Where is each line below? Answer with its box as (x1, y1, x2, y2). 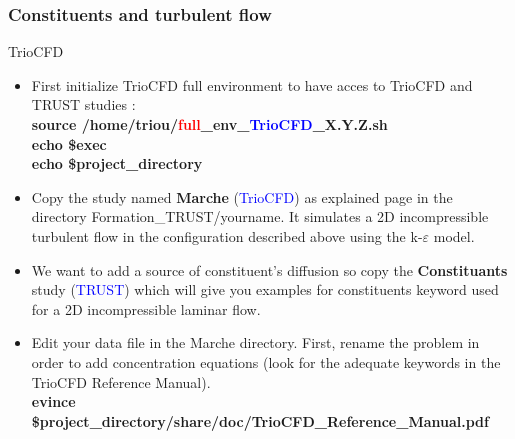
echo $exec (31, 133, 107, 154)
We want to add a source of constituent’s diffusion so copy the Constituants (31, 259, 508, 280)
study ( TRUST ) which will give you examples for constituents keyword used (31, 279, 499, 300)
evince (31, 391, 76, 412)
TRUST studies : (31, 94, 136, 115)
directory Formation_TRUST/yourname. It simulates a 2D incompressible (31, 206, 489, 227)
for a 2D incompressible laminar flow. (31, 298, 261, 319)
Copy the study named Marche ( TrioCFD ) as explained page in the (31, 186, 453, 207)
